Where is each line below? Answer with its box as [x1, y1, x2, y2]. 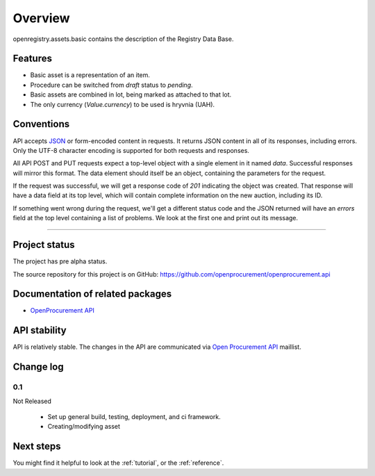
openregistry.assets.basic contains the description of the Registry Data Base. [12, 35, 234, 43]
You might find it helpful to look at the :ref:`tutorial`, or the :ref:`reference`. [12, 459, 224, 467]
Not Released [12, 397, 52, 405]
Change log [12, 361, 64, 373]
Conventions [12, 118, 70, 130]
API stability [12, 325, 67, 336]
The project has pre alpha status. [12, 257, 108, 265]
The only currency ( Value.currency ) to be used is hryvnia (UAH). [30, 100, 215, 108]
